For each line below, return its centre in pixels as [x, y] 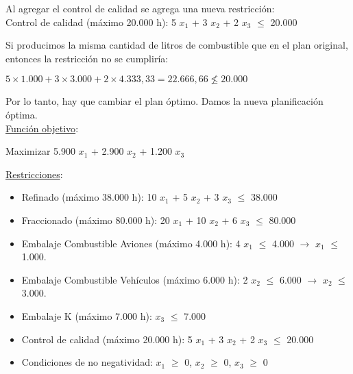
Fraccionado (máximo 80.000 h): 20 [96, 220]
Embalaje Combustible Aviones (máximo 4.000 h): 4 [131, 243]
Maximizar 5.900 [40, 151]
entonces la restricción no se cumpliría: [87, 58]
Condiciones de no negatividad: [87, 362]
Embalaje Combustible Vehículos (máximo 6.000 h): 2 [135, 279]
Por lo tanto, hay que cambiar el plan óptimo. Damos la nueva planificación [165, 101]
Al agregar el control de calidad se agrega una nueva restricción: [140, 8]
